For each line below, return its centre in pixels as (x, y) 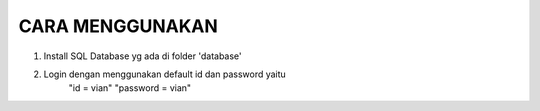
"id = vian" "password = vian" (130, 88)
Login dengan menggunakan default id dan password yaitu (165, 74)
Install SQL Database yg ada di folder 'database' (142, 56)
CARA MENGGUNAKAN (118, 26)
